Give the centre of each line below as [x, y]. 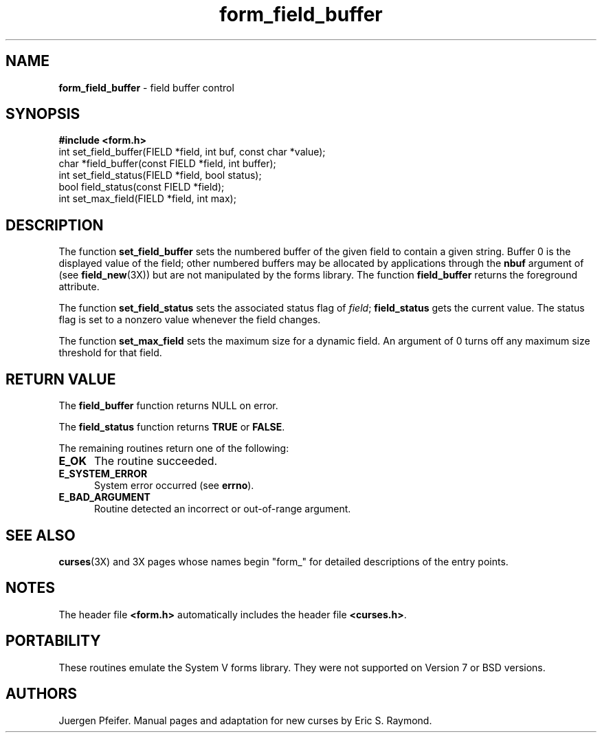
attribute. [79, 287]
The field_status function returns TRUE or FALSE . [172, 427]
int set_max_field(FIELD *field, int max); [147, 199]
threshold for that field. [110, 353]
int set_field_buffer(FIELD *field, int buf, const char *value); [192, 152]
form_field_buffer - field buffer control [146, 87]
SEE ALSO [41, 535]
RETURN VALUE [61, 379]
